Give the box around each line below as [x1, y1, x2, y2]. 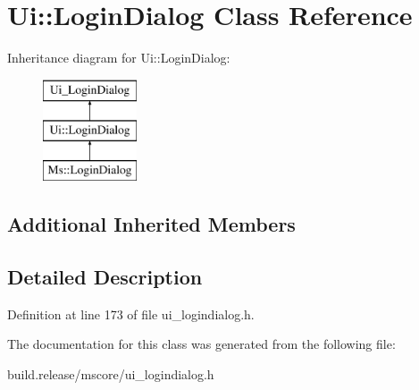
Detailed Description [7, 262, 203, 290]
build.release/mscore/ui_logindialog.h [7, 364, 214, 383]
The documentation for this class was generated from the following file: [7, 335, 396, 353]
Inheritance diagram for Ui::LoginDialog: [7, 48, 230, 67]
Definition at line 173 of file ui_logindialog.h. [7, 304, 255, 323]
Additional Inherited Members [7, 210, 296, 238]
